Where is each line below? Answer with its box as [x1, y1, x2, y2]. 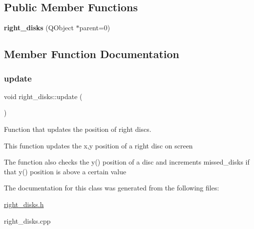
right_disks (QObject [4, 22, 74, 33]
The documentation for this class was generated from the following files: [4, 183, 219, 193]
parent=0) [79, 22, 110, 33]
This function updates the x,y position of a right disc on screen [4, 140, 193, 150]
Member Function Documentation [4, 46, 180, 62]
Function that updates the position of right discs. [4, 124, 151, 134]
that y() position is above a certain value [4, 166, 127, 176]
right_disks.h [4, 199, 44, 209]
